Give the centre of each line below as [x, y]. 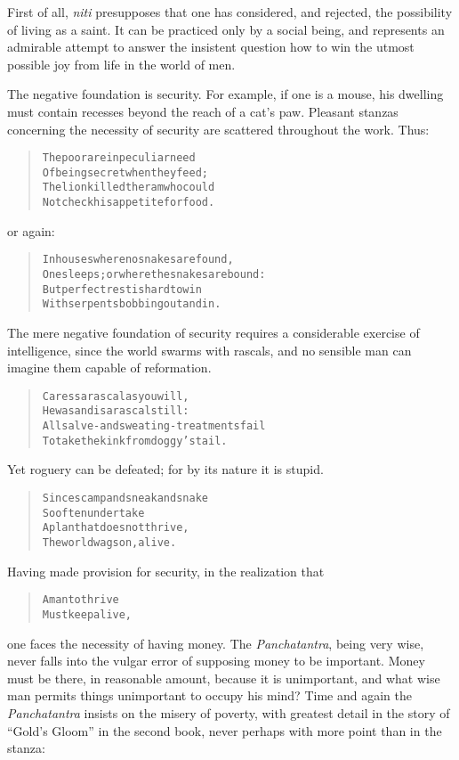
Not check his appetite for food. [129, 203]
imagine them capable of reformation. [109, 368]
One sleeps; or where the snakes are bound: [154, 275]
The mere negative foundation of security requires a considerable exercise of [213, 332]
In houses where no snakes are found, [138, 260]
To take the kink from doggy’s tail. [135, 441]
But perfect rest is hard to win [122, 289]
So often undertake [93, 513]
